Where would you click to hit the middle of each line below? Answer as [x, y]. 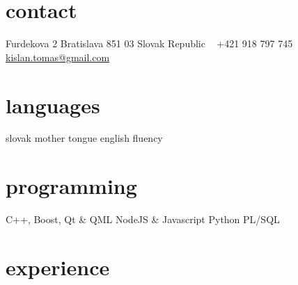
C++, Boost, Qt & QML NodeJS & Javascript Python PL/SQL [143, 219]
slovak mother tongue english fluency [84, 138]
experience [58, 267]
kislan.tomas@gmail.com [58, 57]
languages [53, 105]
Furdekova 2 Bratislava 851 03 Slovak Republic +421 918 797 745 [149, 43]
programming [71, 186]
